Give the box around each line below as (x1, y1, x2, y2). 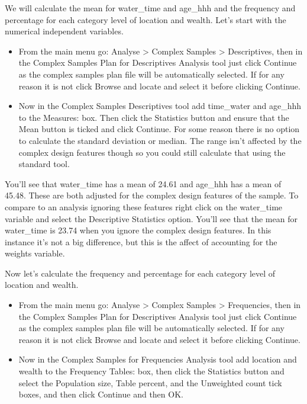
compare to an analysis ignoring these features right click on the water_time (5, 200, 283, 213)
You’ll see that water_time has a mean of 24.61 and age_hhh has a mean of (5, 177, 282, 190)
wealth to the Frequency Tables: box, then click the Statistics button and (18, 365, 285, 377)
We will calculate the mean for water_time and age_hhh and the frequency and (5, 2, 296, 14)
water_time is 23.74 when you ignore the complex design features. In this (5, 224, 272, 236)
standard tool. (18, 158, 70, 170)
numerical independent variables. (5, 25, 124, 37)
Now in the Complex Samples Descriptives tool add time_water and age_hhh (18, 100, 302, 112)
